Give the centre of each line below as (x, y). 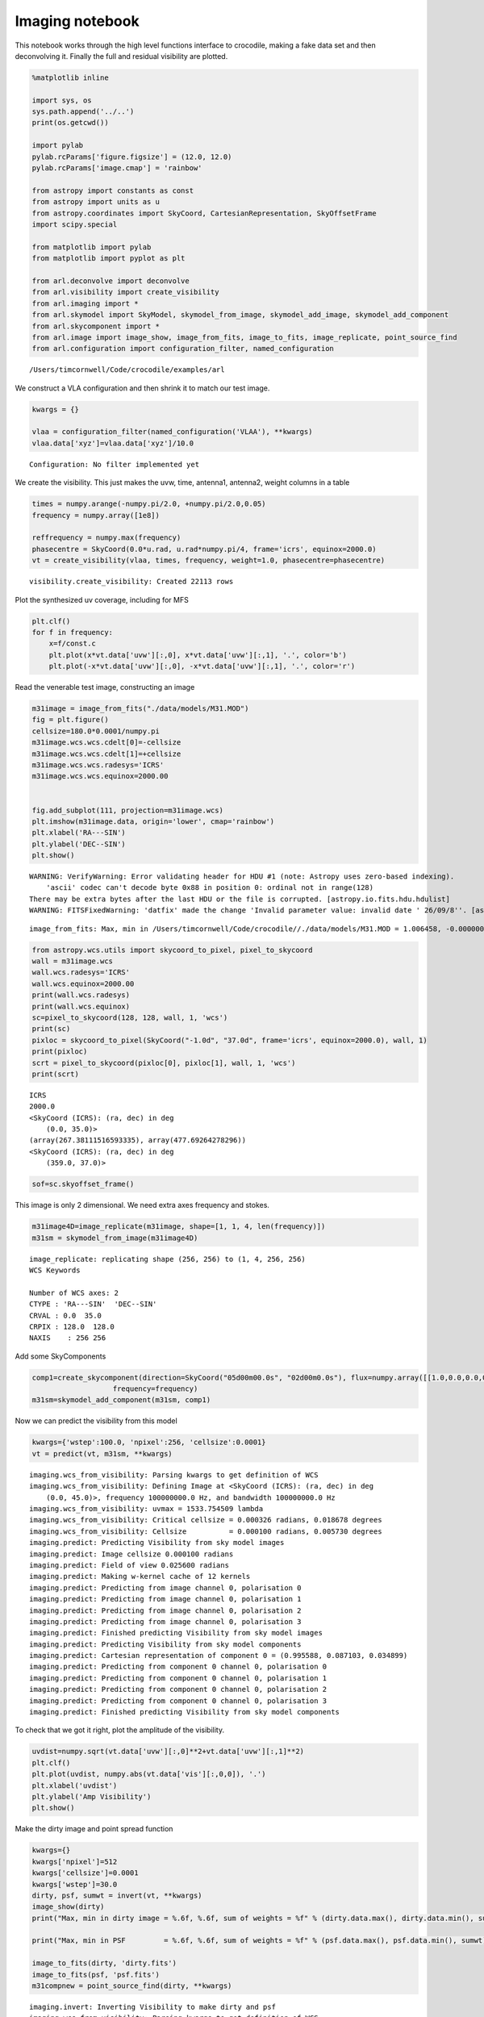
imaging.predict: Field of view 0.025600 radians (129, 1565)
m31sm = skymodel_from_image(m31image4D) (115, 1238)
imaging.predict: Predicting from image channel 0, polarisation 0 (165, 1588)
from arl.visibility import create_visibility (125, 292)
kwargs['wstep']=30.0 (75, 1884)
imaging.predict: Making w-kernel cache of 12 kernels (140, 1576)
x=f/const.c (73, 644)
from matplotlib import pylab (92, 247)
